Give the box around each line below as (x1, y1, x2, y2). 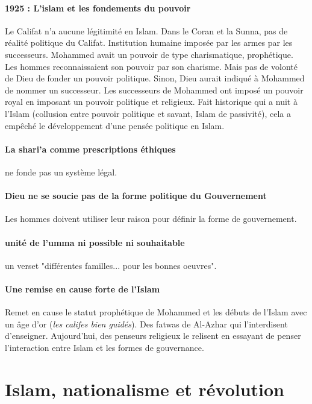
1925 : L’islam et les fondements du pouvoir (5, 1, 191, 14)
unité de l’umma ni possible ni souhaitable (5, 236, 185, 248)
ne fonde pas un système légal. (5, 165, 117, 178)
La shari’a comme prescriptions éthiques (5, 142, 176, 155)
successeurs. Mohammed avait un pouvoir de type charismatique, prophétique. (5, 48, 293, 60)
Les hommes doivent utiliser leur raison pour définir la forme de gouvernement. (5, 212, 297, 225)
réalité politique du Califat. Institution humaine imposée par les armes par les (5, 36, 293, 49)
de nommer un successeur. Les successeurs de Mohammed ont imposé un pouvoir (5, 83, 304, 96)
